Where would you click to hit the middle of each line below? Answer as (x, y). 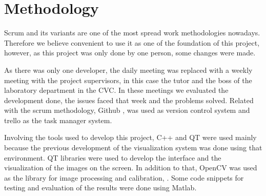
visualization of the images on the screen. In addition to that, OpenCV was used (131, 168)
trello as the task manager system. (58, 120)
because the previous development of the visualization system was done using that (133, 148)
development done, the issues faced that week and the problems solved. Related (129, 100)
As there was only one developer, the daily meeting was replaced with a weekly (128, 70)
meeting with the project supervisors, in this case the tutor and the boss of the (128, 80)
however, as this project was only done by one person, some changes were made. (130, 53)
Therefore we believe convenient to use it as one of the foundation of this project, (132, 42)
